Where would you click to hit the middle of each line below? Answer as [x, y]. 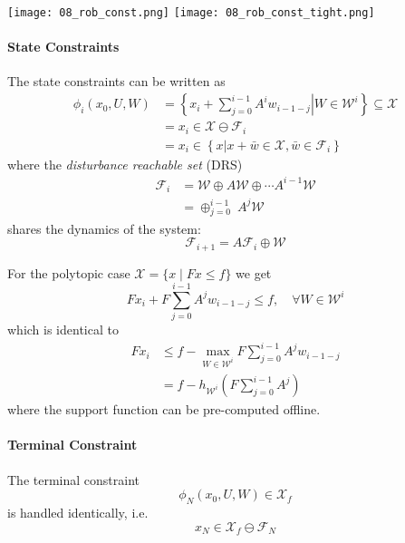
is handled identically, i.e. [78, 512]
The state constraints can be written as [116, 81]
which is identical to [63, 330]
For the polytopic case [69, 272]
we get [254, 272]
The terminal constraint [73, 479]
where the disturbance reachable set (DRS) [125, 164]
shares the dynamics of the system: [104, 228]
